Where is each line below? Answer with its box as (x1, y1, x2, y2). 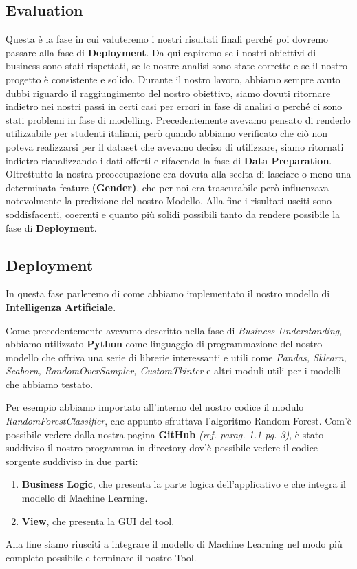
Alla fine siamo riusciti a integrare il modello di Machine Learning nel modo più (6, 537, 343, 551)
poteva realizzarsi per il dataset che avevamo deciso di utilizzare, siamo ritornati (6, 139, 344, 153)
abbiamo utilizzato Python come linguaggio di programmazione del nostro (6, 336, 323, 351)
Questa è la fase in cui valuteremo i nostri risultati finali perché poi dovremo (6, 32, 329, 46)
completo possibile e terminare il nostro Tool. (6, 550, 197, 564)
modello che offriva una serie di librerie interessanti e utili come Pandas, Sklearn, (6, 350, 347, 364)
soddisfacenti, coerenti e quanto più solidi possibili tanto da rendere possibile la (6, 206, 340, 221)
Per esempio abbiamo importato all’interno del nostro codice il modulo (6, 400, 304, 414)
